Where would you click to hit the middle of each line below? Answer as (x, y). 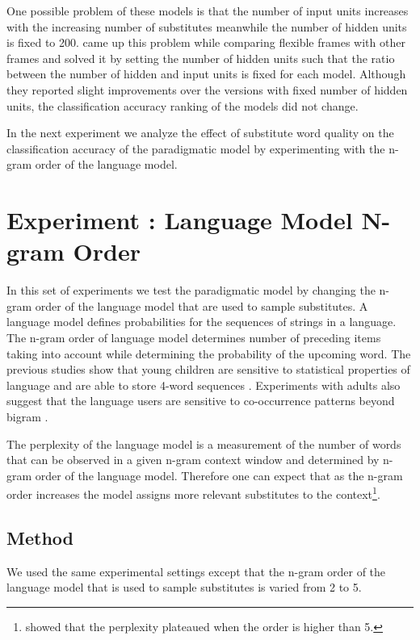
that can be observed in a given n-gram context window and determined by (193, 460)
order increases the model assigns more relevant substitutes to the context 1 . (193, 493)
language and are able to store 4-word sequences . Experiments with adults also (204, 385)
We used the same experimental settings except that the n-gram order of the (196, 571)
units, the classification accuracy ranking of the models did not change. (183, 105)
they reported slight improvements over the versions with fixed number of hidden (207, 89)
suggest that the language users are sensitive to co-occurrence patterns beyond (201, 401)
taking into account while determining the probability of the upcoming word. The (209, 353)
